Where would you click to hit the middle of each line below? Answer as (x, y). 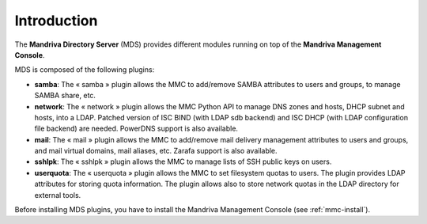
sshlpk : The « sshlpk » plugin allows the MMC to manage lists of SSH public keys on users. (183, 161)
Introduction (56, 21)
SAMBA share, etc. (65, 96)
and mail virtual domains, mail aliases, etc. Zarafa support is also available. (156, 151)
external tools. (58, 195)
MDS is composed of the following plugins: (85, 70)
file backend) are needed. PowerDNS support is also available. (136, 129)
